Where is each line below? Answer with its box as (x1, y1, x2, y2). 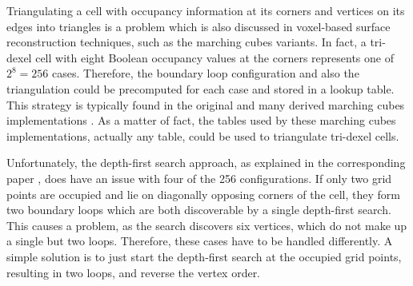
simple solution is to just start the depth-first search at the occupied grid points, (6, 248, 402, 264)
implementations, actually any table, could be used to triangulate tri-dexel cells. (6, 127, 399, 144)
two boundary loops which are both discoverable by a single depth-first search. (6, 201, 391, 218)
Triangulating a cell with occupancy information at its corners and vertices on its (6, 2, 405, 18)
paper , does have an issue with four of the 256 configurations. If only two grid (6, 169, 392, 186)
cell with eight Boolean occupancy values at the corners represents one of (35, 49, 394, 66)
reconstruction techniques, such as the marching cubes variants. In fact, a (6, 34, 367, 50)
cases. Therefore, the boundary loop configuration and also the (52, 65, 359, 81)
